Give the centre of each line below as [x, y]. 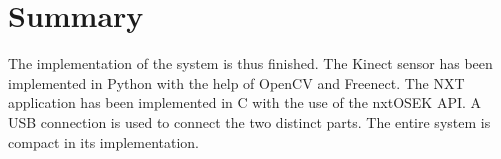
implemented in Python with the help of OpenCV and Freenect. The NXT [236, 82]
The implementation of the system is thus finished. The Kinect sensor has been [250, 63]
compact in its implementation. [104, 141]
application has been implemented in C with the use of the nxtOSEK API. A [245, 102]
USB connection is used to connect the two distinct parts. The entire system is [249, 121]
